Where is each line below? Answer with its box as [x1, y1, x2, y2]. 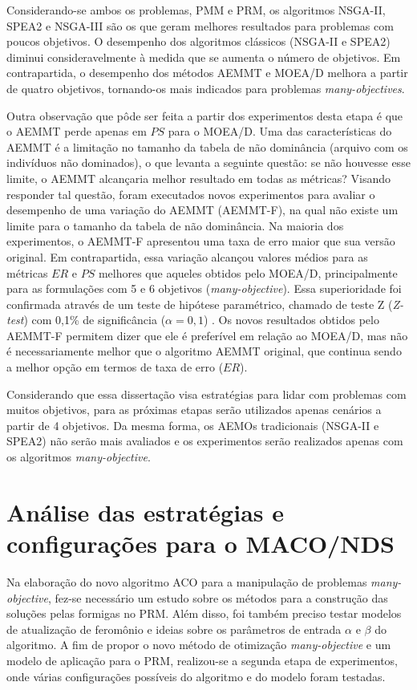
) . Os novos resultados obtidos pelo [203, 311, 379, 328]
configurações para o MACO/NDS [6, 527, 395, 559]
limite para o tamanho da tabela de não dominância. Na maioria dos [6, 217, 344, 233]
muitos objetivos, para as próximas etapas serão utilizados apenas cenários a [6, 401, 382, 418]
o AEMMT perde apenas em [6, 123, 147, 140]
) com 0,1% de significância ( [23, 311, 166, 328]
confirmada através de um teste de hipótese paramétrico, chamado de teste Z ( [6, 295, 393, 312]
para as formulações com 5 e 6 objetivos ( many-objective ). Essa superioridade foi [6, 280, 402, 297]
